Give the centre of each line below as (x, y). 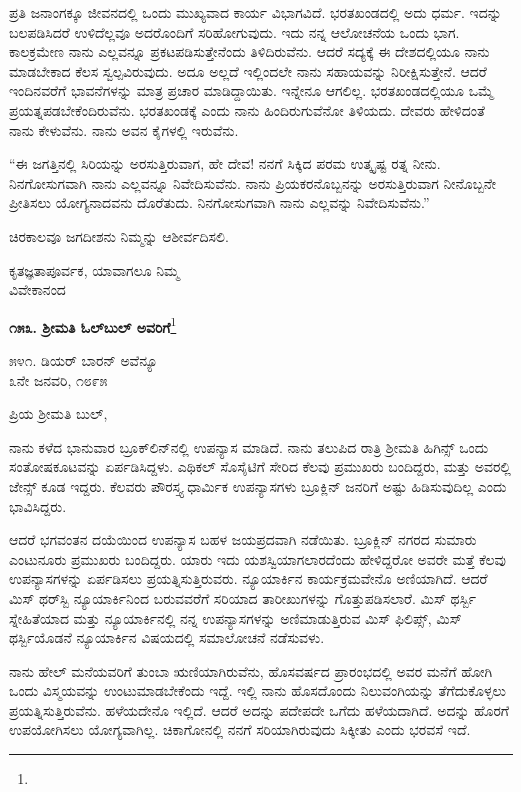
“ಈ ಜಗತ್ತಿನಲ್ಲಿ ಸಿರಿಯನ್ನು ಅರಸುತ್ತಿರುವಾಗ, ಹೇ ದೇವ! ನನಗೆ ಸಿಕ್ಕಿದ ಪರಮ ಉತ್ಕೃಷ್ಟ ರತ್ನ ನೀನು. (225, 163)
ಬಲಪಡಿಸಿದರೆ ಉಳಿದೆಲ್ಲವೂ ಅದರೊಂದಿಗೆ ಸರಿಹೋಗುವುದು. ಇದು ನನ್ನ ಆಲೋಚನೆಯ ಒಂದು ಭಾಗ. (234, 31)
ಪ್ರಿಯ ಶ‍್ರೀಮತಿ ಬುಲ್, (58, 413)
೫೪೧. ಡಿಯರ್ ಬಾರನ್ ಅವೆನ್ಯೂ (83, 359)
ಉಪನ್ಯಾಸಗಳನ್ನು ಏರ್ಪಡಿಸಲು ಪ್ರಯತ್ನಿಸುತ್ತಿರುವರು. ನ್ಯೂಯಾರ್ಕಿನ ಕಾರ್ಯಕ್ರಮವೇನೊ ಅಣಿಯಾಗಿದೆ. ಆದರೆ (248, 578)
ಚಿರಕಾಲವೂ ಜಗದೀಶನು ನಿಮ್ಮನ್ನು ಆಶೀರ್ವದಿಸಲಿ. (119, 235)
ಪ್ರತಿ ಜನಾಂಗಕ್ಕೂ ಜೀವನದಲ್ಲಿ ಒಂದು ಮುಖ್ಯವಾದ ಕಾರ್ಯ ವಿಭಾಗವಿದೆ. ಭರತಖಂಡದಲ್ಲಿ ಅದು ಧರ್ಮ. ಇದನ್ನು (255, 12)
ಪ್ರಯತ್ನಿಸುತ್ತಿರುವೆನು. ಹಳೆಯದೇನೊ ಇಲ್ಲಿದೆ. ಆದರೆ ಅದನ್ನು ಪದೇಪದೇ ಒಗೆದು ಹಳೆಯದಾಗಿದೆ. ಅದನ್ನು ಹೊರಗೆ (259, 709)
